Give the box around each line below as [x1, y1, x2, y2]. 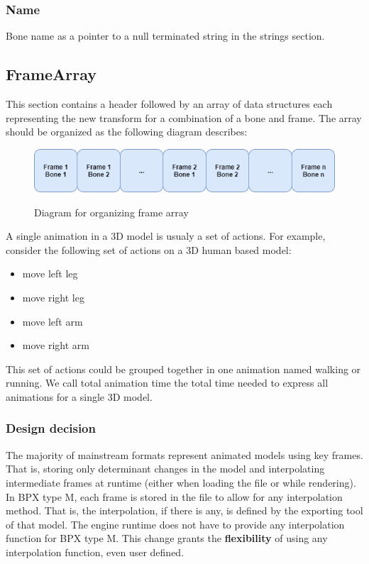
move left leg [22, 266, 78, 281]
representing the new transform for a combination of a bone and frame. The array [6, 110, 362, 125]
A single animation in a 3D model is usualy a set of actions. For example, [6, 228, 326, 243]
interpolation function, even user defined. [6, 544, 184, 559]
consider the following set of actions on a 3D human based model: [6, 242, 292, 257]
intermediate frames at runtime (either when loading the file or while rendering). [6, 475, 356, 490]
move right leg [22, 289, 84, 304]
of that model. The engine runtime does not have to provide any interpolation [6, 516, 345, 531]
